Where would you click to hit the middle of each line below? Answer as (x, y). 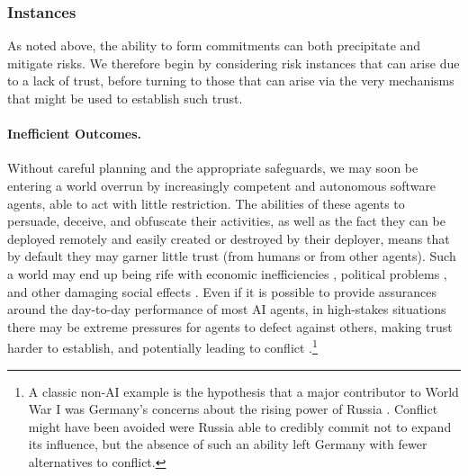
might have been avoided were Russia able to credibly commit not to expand (240, 426)
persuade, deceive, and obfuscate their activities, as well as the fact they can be (226, 221)
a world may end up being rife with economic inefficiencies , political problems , (227, 273)
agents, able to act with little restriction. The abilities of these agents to (206, 203)
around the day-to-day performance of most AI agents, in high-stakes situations (227, 309)
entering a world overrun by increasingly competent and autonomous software (222, 185)
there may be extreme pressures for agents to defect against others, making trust (230, 326)
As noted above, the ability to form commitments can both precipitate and (214, 45)
